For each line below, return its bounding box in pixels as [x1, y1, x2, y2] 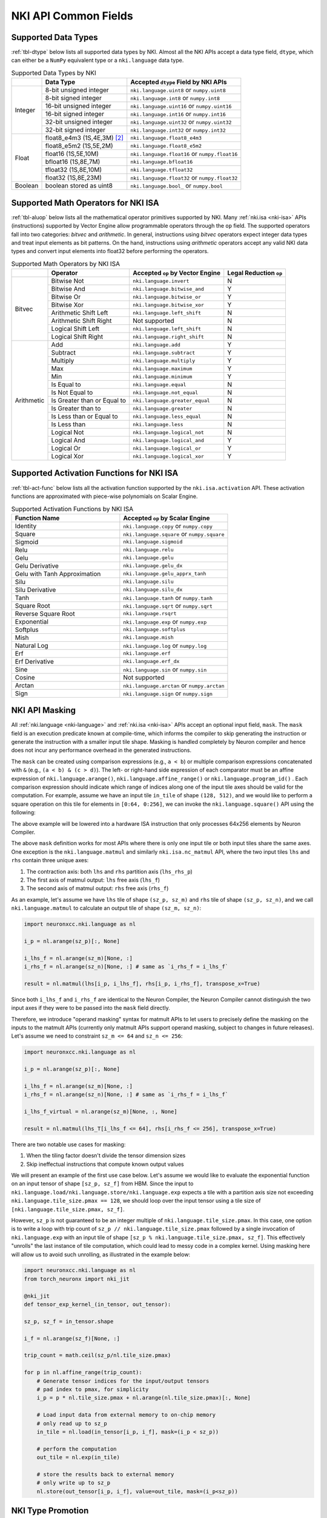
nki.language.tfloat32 [130, 166, 193, 173]
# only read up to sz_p [36, 1420, 107, 1427]
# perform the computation [36, 1445, 117, 1452]
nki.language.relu [123, 546, 174, 553]
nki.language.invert [133, 277, 190, 284]
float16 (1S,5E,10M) [45, 149, 99, 158]
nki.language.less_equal [133, 413, 202, 420]
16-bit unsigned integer [45, 102, 111, 111]
